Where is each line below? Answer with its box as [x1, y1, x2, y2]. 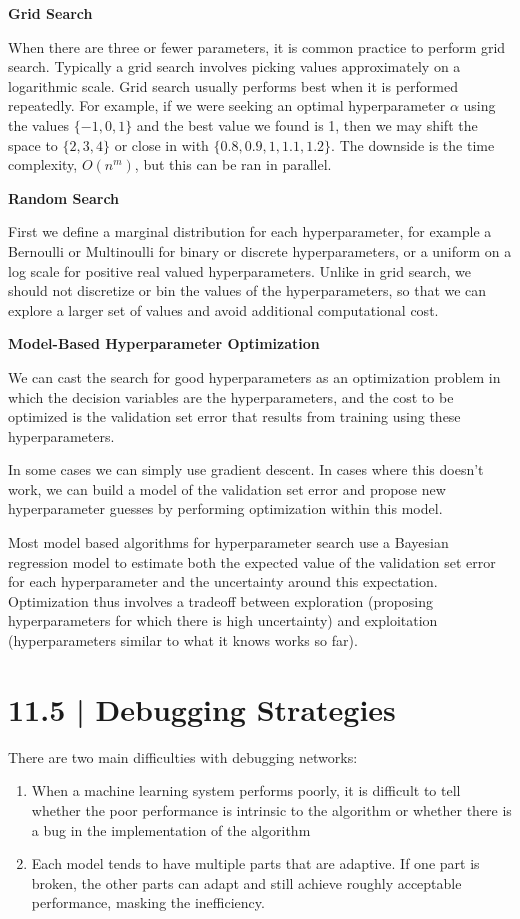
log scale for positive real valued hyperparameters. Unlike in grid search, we [8, 260, 471, 281]
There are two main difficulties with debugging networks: [8, 746, 358, 767]
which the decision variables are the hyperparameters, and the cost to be [8, 386, 454, 407]
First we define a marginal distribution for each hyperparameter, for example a [8, 221, 492, 242]
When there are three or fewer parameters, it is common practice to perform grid [8, 36, 506, 57]
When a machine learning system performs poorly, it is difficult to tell [31, 780, 461, 801]
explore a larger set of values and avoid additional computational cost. [8, 299, 439, 320]
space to [8, 134, 58, 155]
